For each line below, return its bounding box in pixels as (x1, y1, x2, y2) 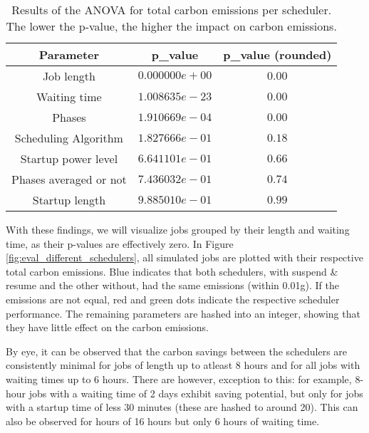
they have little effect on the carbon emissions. (6, 320, 209, 335)
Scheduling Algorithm (14, 130, 123, 146)
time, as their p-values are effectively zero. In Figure (6, 236, 234, 251)
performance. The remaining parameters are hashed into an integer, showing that (6, 306, 360, 320)
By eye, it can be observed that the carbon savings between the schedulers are (6, 343, 348, 358)
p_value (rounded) (223, 46, 332, 63)
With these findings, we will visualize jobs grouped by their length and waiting (6, 222, 350, 236)
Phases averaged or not (11, 171, 127, 187)
